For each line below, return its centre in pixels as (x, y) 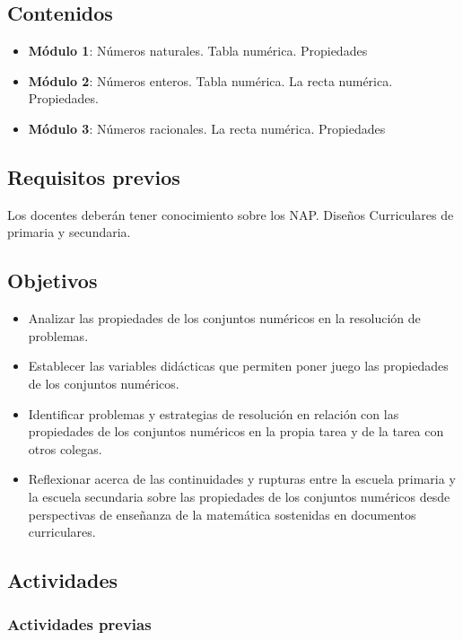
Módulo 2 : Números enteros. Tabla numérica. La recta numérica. (210, 80)
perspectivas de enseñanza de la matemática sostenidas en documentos (222, 514)
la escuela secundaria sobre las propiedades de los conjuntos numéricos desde (239, 496)
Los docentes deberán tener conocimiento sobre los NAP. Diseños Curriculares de (231, 214)
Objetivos (52, 281)
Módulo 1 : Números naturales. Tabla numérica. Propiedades (198, 51)
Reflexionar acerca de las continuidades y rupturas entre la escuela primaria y (242, 479)
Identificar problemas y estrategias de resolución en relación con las (214, 413)
